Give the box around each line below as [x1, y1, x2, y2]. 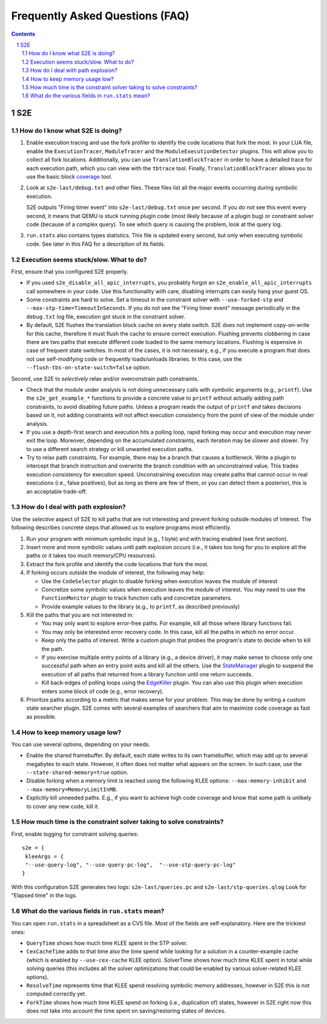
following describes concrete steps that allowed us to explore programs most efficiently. [11, 524, 231, 531]
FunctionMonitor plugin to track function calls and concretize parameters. [41, 594, 233, 602]
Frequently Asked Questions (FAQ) [11, 9, 190, 22]
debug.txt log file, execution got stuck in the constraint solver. [26, 312, 186, 320]
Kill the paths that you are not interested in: [26, 612, 134, 619]
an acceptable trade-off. [26, 487, 87, 495]
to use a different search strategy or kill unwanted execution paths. [26, 445, 194, 452]
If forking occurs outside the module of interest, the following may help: [26, 569, 205, 576]
